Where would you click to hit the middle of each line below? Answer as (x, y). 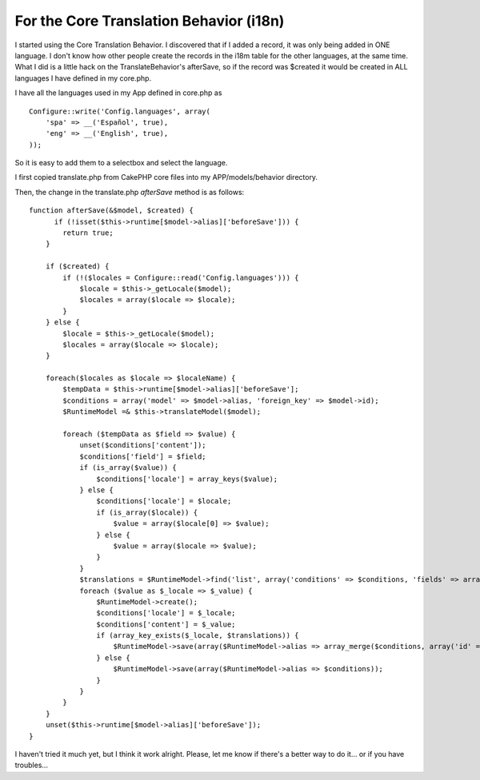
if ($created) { (77, 267)
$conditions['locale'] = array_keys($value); (187, 479)
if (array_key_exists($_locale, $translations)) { (198, 636)
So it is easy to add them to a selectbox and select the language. (121, 163)
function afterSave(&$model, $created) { (111, 211)
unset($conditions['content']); (143, 445)
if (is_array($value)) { (128, 468)
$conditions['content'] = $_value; (166, 624)
